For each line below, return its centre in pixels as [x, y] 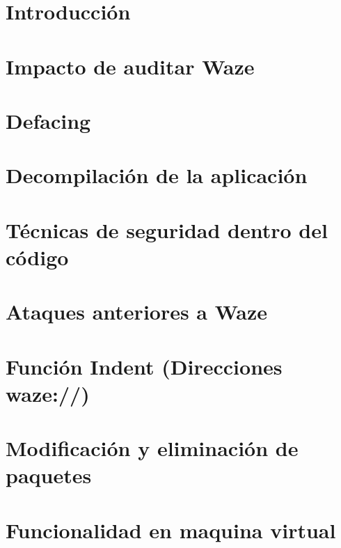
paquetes [49, 475]
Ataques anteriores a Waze [137, 312]
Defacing [48, 120]
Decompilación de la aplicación [157, 175]
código [37, 257]
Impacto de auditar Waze [130, 66]
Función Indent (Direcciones [144, 366]
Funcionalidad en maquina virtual [171, 530]
